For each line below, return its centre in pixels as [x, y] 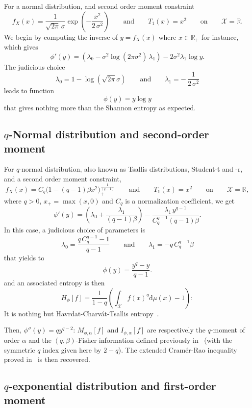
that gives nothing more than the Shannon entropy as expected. [100, 107]
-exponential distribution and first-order [112, 386]
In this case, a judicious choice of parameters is [75, 229]
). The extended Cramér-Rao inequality [178, 349]
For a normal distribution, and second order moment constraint [99, 6]
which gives [21, 47]
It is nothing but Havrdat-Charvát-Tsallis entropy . [81, 313]
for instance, [220, 37]
